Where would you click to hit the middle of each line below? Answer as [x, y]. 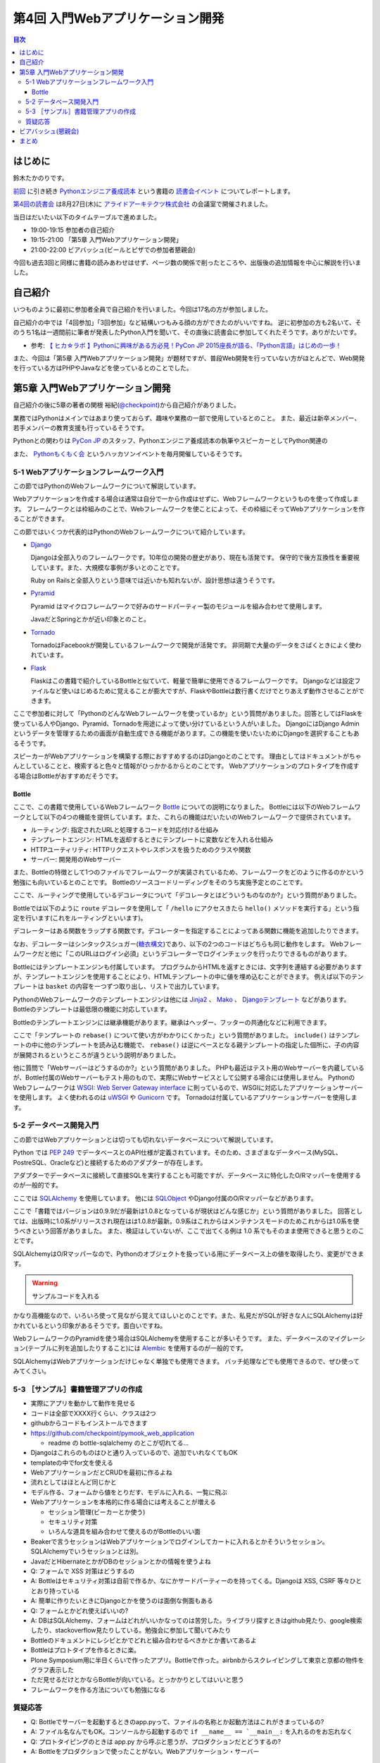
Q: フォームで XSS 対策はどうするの [83, 1571]
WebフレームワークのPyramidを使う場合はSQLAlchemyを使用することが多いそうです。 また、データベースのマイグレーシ [189, 1338]
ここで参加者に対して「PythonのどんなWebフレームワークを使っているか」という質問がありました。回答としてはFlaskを [188, 714]
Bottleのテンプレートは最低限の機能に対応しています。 [92, 1009]
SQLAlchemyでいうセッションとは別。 [87, 1551]
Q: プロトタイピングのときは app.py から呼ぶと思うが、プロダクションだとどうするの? [156, 1741]
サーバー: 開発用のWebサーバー [76, 860]
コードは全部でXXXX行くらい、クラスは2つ [93, 1413]
